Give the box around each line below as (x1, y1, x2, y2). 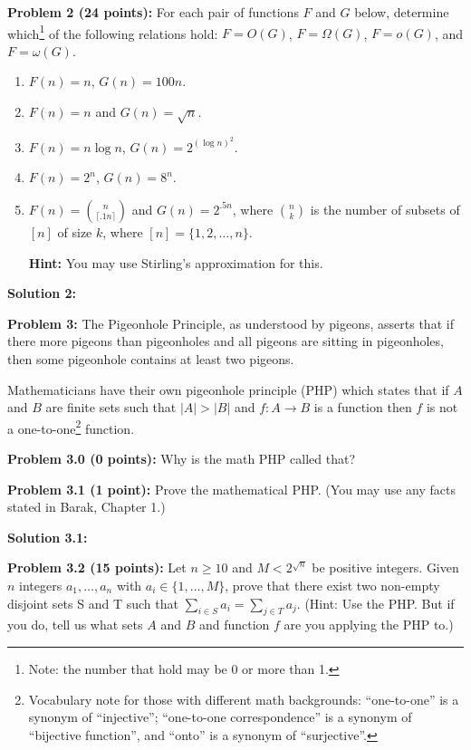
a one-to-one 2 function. (7, 416, 135, 437)
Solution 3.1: (7, 527, 88, 546)
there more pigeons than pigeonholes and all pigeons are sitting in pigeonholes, (7, 332, 444, 351)
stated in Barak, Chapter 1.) (7, 497, 166, 516)
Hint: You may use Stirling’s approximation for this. (28, 253, 323, 272)
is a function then (313, 398, 412, 417)
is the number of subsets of (310, 199, 460, 218)
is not (426, 398, 458, 417)
